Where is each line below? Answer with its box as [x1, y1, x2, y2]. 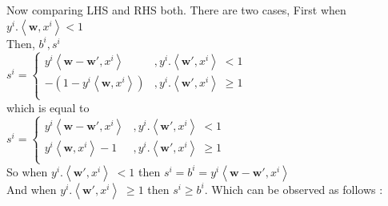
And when [6, 180, 57, 197]
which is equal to [6, 99, 90, 115]
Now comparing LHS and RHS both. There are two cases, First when [6, 2, 346, 18]
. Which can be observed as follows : [204, 180, 383, 197]
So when [6, 163, 48, 180]
